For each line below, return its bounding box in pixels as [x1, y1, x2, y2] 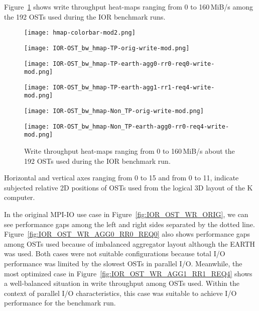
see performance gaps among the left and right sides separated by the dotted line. [4, 219, 255, 229]
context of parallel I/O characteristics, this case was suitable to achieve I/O [4, 287, 237, 298]
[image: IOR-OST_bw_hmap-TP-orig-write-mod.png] [24, 44, 190, 52]
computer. [4, 192, 35, 202]
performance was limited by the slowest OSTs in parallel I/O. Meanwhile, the [4, 258, 242, 269]
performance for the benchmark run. [4, 297, 116, 308]
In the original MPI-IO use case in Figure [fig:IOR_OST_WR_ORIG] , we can [4, 209, 248, 220]
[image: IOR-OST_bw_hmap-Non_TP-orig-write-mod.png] [24, 108, 204, 115]
